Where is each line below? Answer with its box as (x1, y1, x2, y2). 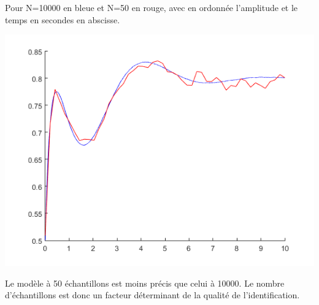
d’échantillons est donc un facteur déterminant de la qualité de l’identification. (5, 288, 300, 301)
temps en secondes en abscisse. (5, 13, 120, 26)
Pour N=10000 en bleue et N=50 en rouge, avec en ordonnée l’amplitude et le (5, 1, 298, 13)
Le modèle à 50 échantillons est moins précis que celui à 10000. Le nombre (5, 276, 285, 289)
